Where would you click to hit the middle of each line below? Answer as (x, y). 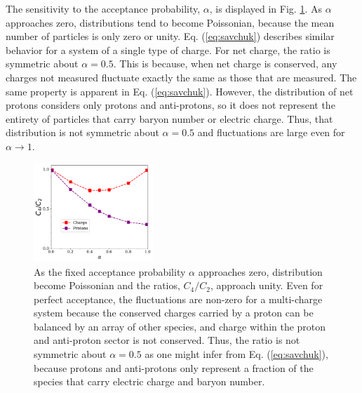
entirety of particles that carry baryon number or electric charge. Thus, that (169, 118)
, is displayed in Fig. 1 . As (266, 8)
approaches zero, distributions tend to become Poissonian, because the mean (170, 22)
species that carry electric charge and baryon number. (149, 381)
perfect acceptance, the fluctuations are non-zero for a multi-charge (178, 299)
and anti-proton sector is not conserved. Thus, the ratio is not (167, 340)
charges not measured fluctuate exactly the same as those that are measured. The (181, 77)
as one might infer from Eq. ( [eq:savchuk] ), (236, 354)
